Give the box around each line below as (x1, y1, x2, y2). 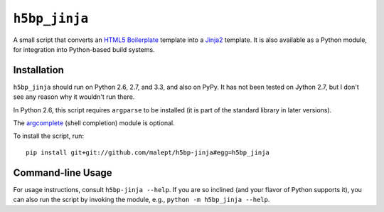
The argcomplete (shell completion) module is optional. (13, 119, 175, 127)
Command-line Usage (13, 166, 113, 179)
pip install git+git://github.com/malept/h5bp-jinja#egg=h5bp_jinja (26, 148, 270, 157)
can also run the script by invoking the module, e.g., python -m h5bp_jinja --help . (13, 196, 270, 204)
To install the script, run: (13, 132, 85, 140)
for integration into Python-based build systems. (13, 45, 156, 53)
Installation (13, 64, 64, 76)
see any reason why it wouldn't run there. (13, 92, 135, 101)
